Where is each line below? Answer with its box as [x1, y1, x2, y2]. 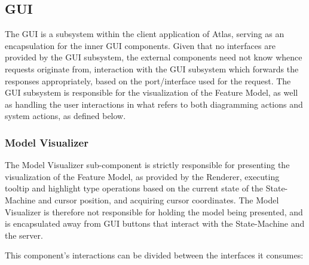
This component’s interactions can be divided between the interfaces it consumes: [5, 249, 304, 261]
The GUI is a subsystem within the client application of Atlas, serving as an [5, 28, 284, 40]
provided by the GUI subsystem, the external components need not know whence [5, 51, 302, 63]
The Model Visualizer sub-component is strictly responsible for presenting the [5, 159, 290, 171]
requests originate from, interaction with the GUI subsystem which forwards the [5, 62, 299, 75]
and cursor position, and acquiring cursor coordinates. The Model [38, 193, 279, 206]
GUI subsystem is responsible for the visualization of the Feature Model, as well [5, 86, 298, 99]
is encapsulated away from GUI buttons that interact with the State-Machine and [5, 217, 305, 230]
